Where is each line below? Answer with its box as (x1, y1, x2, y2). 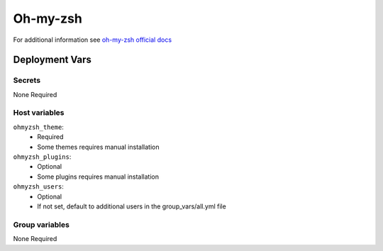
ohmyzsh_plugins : (13, 152, 72, 161)
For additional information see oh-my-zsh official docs (13, 35, 172, 44)
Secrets (13, 75, 41, 85)
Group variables (13, 220, 70, 230)
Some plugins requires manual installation (37, 172, 160, 181)
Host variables (13, 108, 65, 118)
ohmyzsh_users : (13, 182, 64, 191)
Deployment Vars (13, 54, 92, 66)
